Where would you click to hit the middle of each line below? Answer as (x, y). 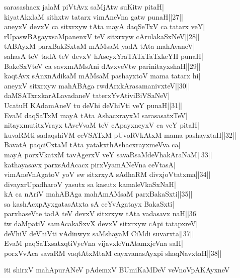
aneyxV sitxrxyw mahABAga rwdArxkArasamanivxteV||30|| (97, 85)
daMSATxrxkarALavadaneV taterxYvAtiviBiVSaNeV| (87, 95)
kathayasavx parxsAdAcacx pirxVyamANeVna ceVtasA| (90, 164)
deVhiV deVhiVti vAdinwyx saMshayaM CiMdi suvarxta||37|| (99, 233)
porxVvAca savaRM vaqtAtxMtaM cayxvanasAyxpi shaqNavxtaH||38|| (113, 253)
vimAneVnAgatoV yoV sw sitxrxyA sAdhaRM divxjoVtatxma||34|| (107, 174)
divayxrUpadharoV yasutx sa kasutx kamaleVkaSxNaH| (90, 184)
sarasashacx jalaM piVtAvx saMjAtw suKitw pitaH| (84, 7)
